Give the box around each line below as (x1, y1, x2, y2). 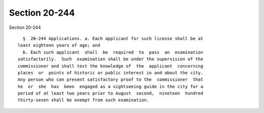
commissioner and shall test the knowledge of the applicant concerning (18, 63, 203, 68)
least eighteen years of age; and (18, 43, 100, 48)
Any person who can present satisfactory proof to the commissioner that (18, 77, 203, 83)
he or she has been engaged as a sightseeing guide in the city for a (18, 84, 203, 89)
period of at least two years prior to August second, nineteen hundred (18, 90, 203, 96)
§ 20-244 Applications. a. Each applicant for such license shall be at (22, 36, 203, 41)
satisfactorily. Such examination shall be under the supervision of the (18, 56, 203, 62)
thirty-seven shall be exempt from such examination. (18, 97, 149, 103)
